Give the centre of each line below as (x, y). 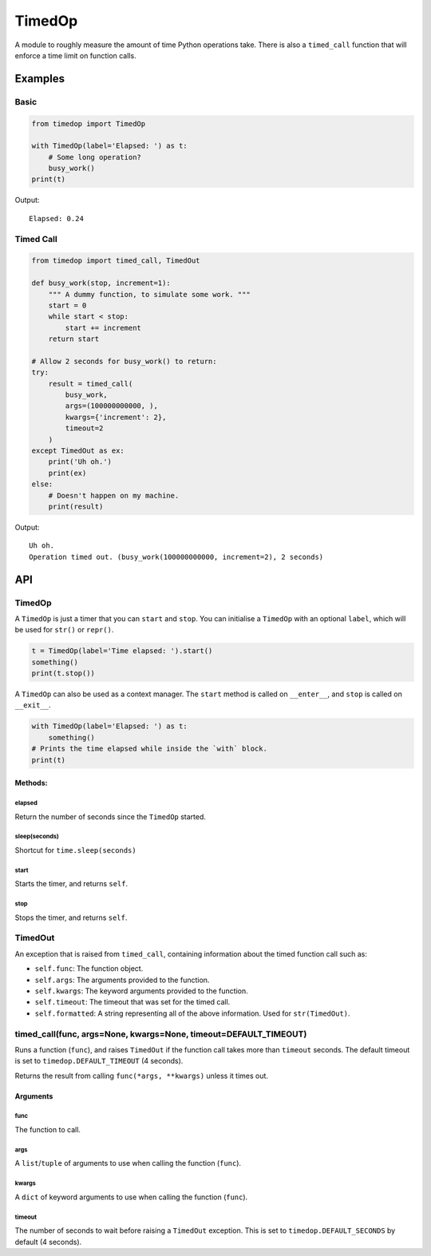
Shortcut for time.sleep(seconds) (75, 850)
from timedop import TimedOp (89, 123)
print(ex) (67, 473)
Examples (40, 79)
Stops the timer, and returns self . (71, 917)
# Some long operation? (95, 157)
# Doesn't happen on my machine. (114, 495)
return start (74, 339)
